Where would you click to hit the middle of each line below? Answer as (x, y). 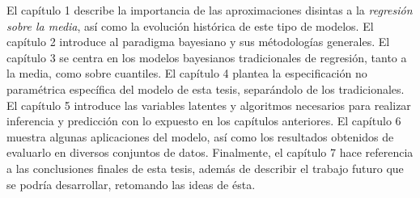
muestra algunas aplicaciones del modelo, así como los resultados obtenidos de (200, 136)
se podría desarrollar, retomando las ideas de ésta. (131, 184)
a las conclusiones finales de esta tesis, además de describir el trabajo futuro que (205, 168)
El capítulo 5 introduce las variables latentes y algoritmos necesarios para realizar (209, 105)
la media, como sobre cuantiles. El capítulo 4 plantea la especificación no (187, 73)
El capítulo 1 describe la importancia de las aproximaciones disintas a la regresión (210, 10)
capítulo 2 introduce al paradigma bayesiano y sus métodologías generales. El (198, 42)
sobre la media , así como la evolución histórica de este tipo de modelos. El (190, 25)
